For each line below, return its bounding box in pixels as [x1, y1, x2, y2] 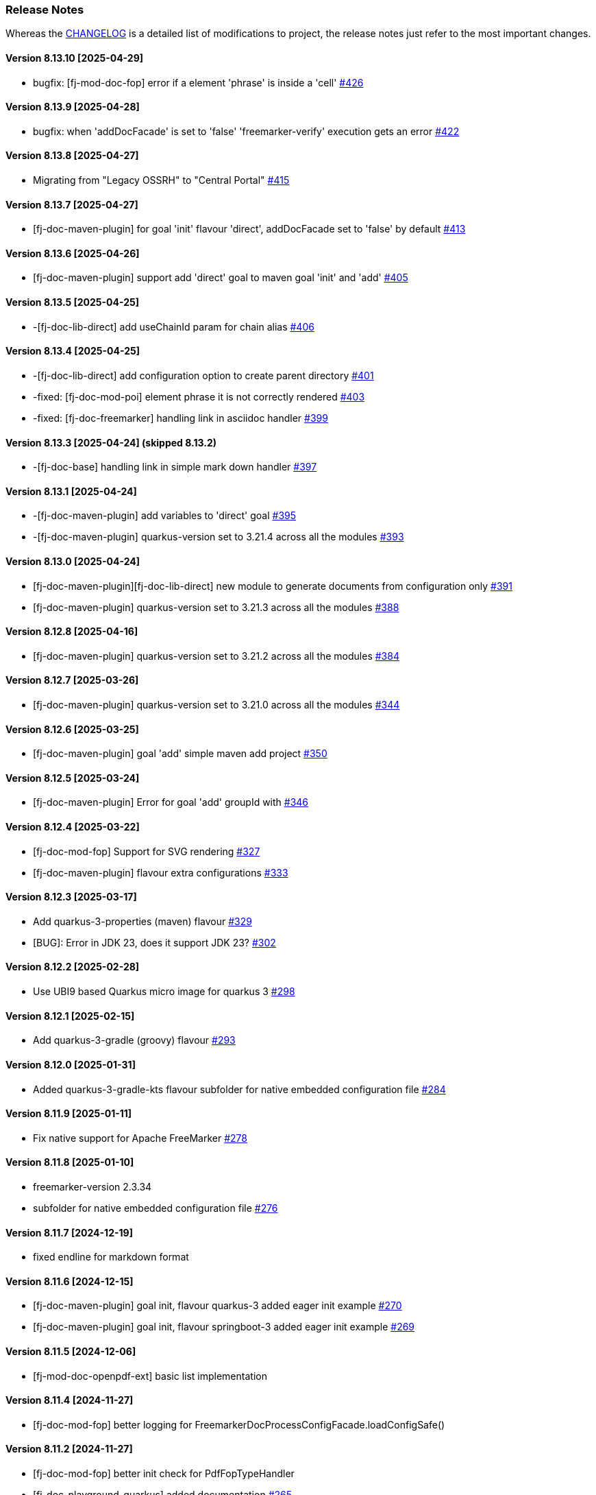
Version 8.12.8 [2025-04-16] [5, 625, 138, 638]
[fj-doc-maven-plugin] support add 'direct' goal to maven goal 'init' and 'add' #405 [33, 272, 408, 284]
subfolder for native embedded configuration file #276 [33, 1201, 278, 1214]
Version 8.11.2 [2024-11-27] [5, 1443, 133, 1455]
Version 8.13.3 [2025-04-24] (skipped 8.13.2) [5, 436, 216, 449]
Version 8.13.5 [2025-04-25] [5, 296, 140, 309]
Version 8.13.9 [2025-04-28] [5, 101, 140, 113]
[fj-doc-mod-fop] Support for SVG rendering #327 [33, 845, 260, 857]
